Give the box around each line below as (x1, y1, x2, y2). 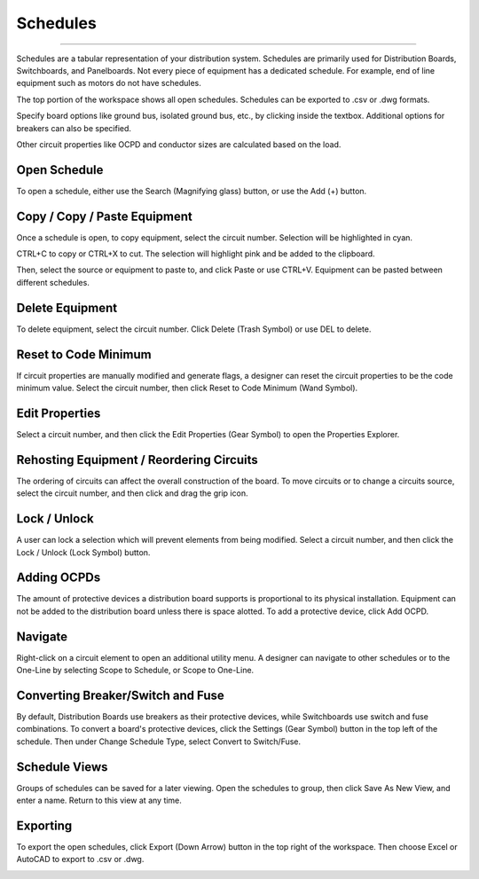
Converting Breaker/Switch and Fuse (16, 687, 225, 702)
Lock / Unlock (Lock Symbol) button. (16, 546, 151, 558)
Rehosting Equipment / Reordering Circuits (16, 452, 259, 467)
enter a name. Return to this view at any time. (16, 795, 182, 806)
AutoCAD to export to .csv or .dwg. (16, 854, 145, 865)
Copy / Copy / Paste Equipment (16, 208, 192, 224)
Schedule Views (16, 759, 108, 774)
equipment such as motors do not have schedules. (16, 78, 201, 89)
